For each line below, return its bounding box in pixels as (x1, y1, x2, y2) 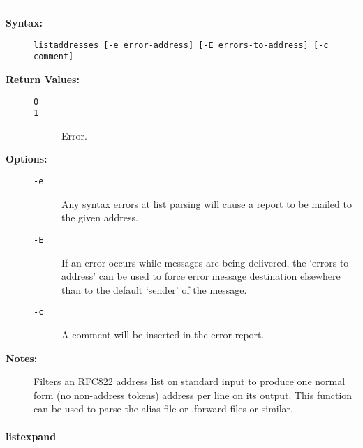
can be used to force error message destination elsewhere (98, 269, 341, 283)
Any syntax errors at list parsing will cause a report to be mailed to (61, 196, 352, 211)
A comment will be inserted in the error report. (61, 327, 265, 341)
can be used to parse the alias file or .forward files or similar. (34, 401, 293, 416)
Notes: (6, 350, 38, 365)
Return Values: (6, 71, 80, 86)
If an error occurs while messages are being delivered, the (61, 255, 306, 269)
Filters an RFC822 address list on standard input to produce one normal (34, 374, 346, 389)
